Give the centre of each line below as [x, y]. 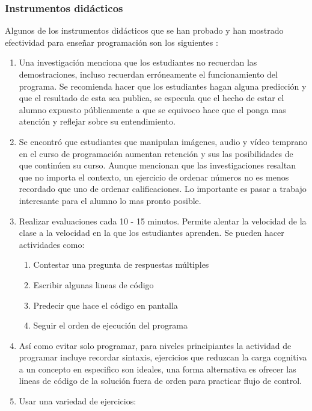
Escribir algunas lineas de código [93, 284]
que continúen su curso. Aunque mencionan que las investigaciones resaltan [157, 165]
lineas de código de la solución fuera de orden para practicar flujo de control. [160, 381]
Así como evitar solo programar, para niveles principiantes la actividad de [155, 345]
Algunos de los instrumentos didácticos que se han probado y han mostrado [144, 30]
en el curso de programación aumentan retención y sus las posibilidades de [156, 153]
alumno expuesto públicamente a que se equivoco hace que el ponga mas [152, 109]
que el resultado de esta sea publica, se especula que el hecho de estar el [151, 98]
